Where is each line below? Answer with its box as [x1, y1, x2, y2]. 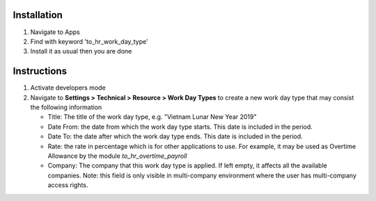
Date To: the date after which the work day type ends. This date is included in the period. [47, 132, 303, 140]
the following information [30, 103, 102, 111]
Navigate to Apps [30, 28, 80, 36]
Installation [13, 9, 63, 21]
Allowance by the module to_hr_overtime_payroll [47, 152, 187, 160]
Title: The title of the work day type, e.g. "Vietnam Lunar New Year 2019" [47, 113, 257, 121]
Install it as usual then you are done [30, 47, 132, 56]
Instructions [13, 65, 68, 77]
